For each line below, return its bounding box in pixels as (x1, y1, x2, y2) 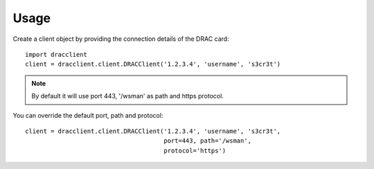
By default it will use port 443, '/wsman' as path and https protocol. (31, 92, 224, 100)
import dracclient (25, 51, 88, 58)
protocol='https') (163, 146, 226, 154)
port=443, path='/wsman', (163, 137, 252, 145)
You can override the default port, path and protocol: (12, 111, 163, 119)
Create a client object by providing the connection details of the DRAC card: (12, 35, 229, 43)
